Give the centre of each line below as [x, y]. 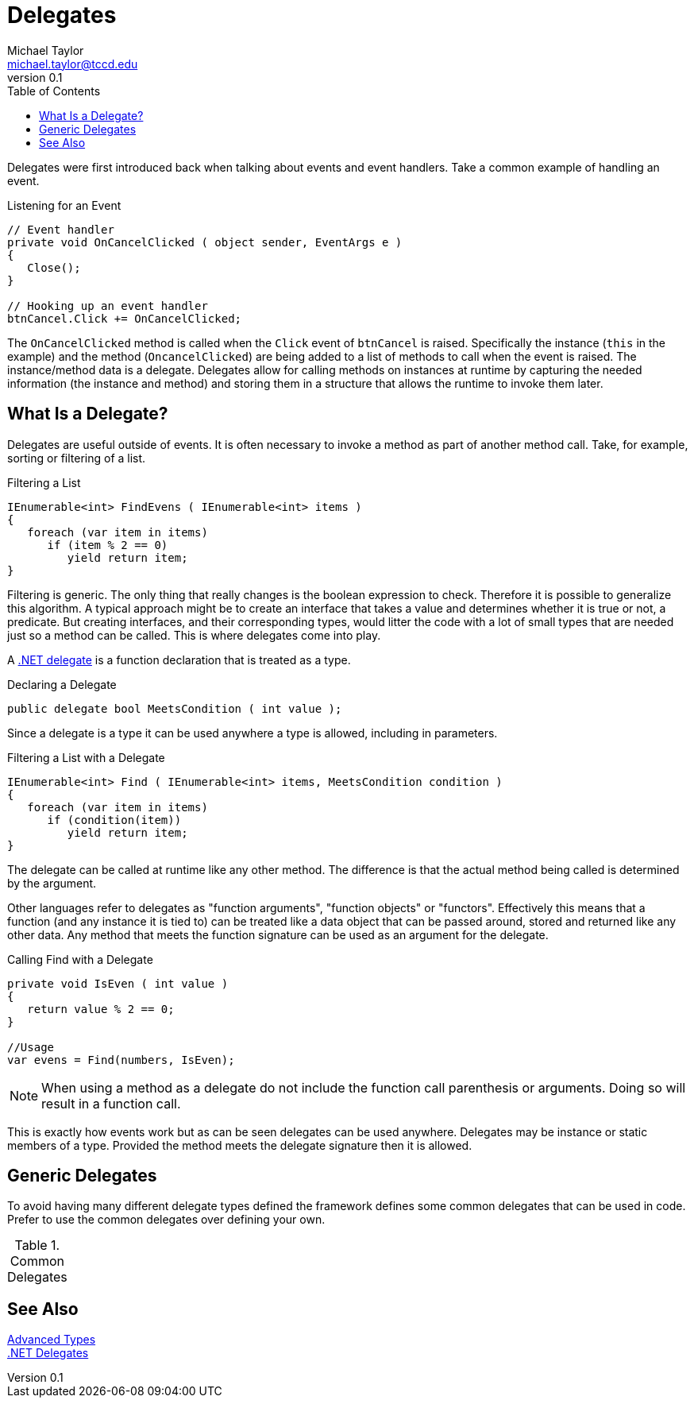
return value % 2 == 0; [101, 1009]
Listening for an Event [64, 205]
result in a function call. [111, 1103]
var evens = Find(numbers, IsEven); [121, 1060]
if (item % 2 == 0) [108, 545]
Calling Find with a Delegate [80, 959]
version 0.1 [35, 77]
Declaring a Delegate [62, 684]
